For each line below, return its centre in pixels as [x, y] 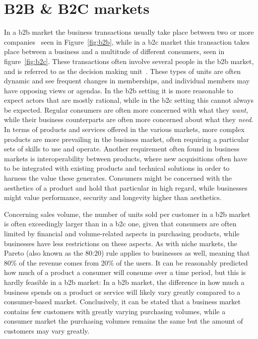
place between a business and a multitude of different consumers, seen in [114, 51]
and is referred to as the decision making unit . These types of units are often [122, 71]
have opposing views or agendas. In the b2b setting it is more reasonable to [119, 90]
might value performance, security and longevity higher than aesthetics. [113, 197]
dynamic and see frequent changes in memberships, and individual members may [127, 81]
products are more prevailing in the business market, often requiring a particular [127, 139]
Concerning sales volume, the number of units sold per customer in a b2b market [127, 214]
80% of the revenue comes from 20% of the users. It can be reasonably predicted [126, 262]
